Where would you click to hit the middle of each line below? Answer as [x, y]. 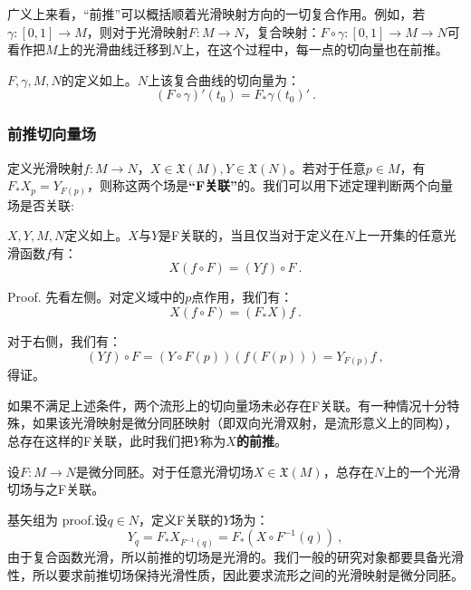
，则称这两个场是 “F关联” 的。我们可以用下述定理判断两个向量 [270, 185]
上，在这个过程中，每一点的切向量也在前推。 [315, 49]
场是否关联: [41, 204]
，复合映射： [282, 31]
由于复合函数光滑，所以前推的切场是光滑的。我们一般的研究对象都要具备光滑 [235, 557]
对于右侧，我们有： [64, 341]
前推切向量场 [52, 134]
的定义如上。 [99, 79]
